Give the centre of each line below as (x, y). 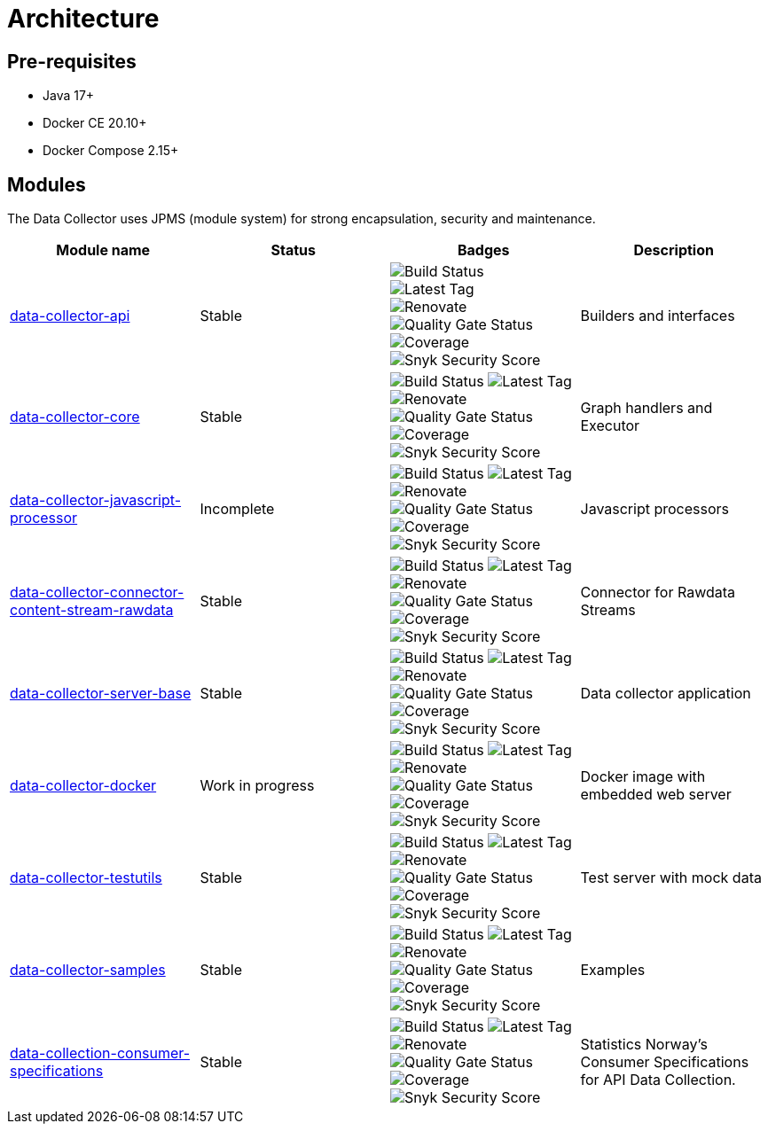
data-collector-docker (83, 786)
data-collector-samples (88, 970)
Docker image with (643, 777)
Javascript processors (655, 509)
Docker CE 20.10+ (95, 123)
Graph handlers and (647, 408)
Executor (610, 426)
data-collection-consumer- (100, 1053)
